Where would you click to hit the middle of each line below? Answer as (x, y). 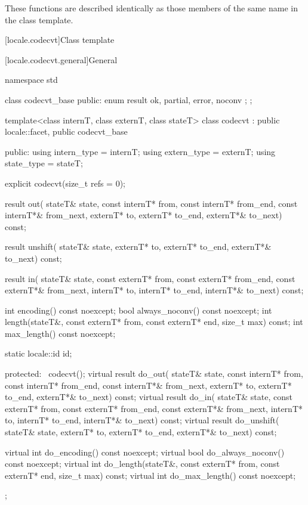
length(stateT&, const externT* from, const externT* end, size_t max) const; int (154, 322)
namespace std (31, 80)
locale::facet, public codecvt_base (66, 131)
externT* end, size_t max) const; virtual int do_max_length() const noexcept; (150, 475)
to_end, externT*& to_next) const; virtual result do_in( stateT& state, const (149, 397)
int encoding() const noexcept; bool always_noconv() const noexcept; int (138, 310)
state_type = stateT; (44, 163)
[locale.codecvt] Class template (60, 40)
